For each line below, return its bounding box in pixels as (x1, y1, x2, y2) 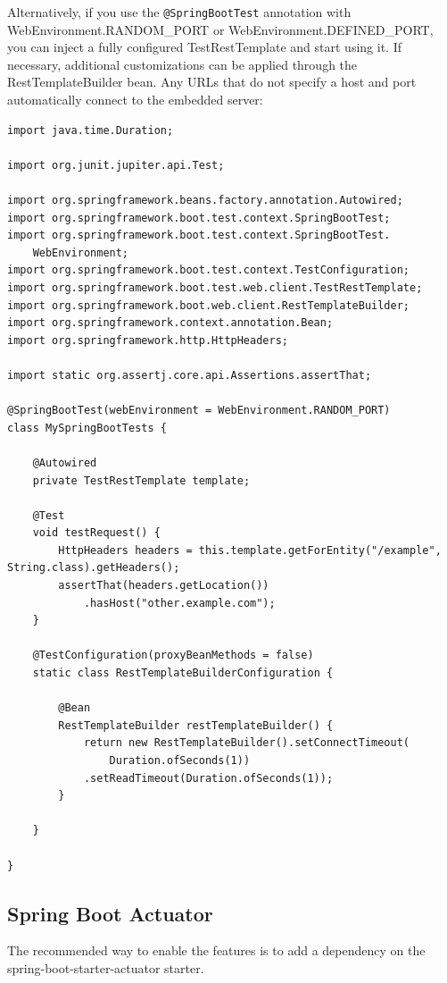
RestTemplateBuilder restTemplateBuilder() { (58, 718, 334, 732)
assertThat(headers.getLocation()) (58, 579, 269, 592)
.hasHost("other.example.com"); (83, 596, 276, 609)
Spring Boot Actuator (7, 899, 213, 927)
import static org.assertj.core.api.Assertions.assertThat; (7, 368, 372, 382)
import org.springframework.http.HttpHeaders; (7, 333, 288, 347)
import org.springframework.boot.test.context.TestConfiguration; (7, 264, 410, 277)
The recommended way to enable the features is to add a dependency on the (7, 941, 426, 960)
